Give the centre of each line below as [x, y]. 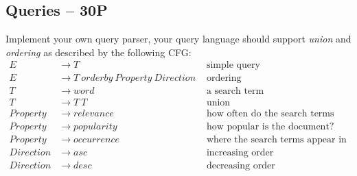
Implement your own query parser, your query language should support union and [178, 39]
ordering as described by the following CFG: [99, 52]
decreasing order [241, 165]
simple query [233, 65]
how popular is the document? [270, 126]
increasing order [240, 152]
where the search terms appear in [276, 139]
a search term [235, 91]
